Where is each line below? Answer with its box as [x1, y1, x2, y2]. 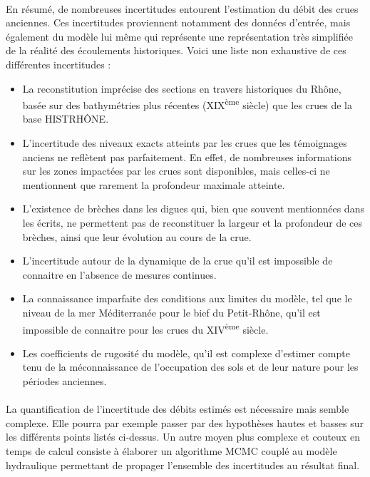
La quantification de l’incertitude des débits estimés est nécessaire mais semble [6, 401, 349, 416]
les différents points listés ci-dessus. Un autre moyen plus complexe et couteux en [6, 429, 360, 444]
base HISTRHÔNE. [22, 111, 109, 126]
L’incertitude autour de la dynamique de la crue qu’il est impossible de [22, 253, 333, 268]
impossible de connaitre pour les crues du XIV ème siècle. [22, 319, 269, 337]
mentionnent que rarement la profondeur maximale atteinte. [22, 177, 285, 192]
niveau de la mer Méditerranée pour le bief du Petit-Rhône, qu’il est [22, 304, 321, 319]
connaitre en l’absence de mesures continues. [22, 267, 217, 282]
